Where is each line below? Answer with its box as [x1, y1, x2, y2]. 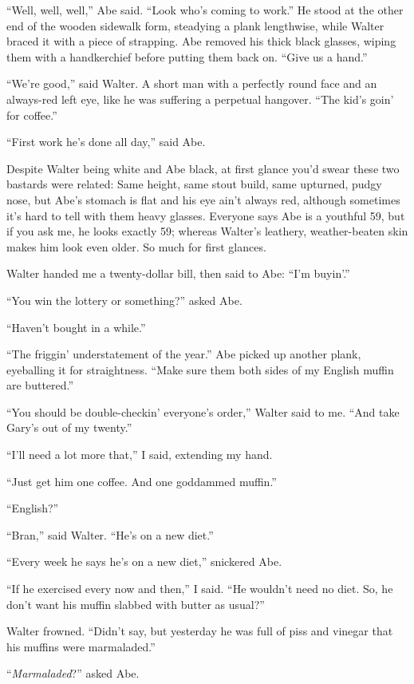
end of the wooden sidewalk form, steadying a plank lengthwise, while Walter [6, 17, 384, 34]
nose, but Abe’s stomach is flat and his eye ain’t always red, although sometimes [6, 191, 400, 208]
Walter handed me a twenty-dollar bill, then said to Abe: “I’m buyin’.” [6, 265, 350, 282]
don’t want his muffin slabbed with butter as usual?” [6, 595, 265, 612]
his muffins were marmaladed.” [6, 638, 156, 654]
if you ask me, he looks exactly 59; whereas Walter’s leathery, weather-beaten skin [6, 223, 408, 239]
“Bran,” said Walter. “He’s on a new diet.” [6, 526, 214, 543]
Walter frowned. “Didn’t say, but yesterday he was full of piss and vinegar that [6, 623, 393, 639]
